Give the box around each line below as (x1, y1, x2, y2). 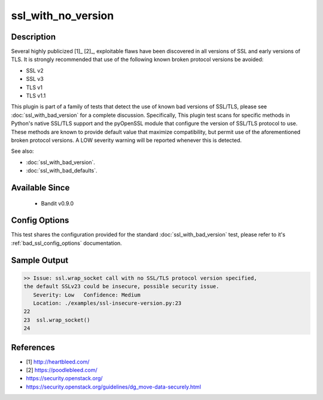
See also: (11, 147, 34, 155)
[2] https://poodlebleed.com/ (26, 366, 98, 374)
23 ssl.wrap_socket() (23, 316, 90, 323)
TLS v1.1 (26, 92, 46, 99)
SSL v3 (26, 75, 44, 83)
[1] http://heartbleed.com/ (26, 358, 90, 365)
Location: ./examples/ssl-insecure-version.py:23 (33, 300, 182, 307)
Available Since (11, 183, 70, 193)
